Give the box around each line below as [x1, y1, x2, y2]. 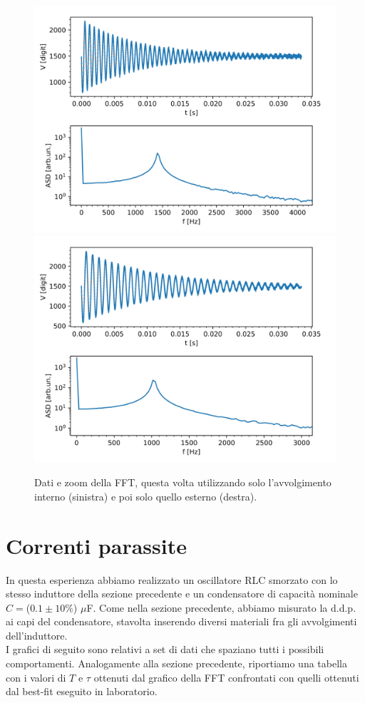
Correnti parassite [6, 530, 187, 560]
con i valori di [6, 669, 66, 684]
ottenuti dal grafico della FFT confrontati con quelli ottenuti [93, 669, 359, 684]
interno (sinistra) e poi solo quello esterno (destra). [34, 488, 257, 503]
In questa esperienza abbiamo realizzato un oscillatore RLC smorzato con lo [6, 572, 338, 587]
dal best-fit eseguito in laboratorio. [6, 684, 158, 699]
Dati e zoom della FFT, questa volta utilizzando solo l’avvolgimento [34, 475, 331, 490]
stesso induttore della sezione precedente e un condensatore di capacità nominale [6, 586, 358, 601]
